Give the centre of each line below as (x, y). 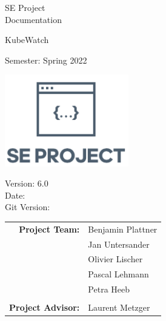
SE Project (25, 7)
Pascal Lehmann (118, 274)
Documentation (33, 19)
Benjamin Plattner (123, 229)
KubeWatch (27, 40)
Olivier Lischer (115, 259)
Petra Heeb (109, 289)
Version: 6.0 (27, 183)
